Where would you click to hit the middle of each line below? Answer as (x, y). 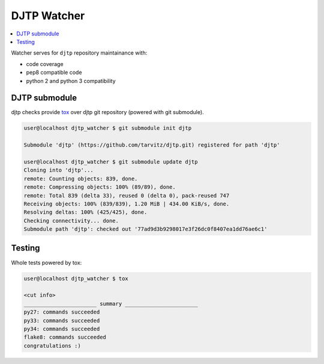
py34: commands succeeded (62, 329)
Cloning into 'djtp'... (59, 170)
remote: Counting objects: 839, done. (81, 178)
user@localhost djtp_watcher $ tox (76, 278)
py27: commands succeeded (62, 312)
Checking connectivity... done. (71, 220)
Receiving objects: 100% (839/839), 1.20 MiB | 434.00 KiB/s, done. (127, 204)
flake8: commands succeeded (65, 337)
